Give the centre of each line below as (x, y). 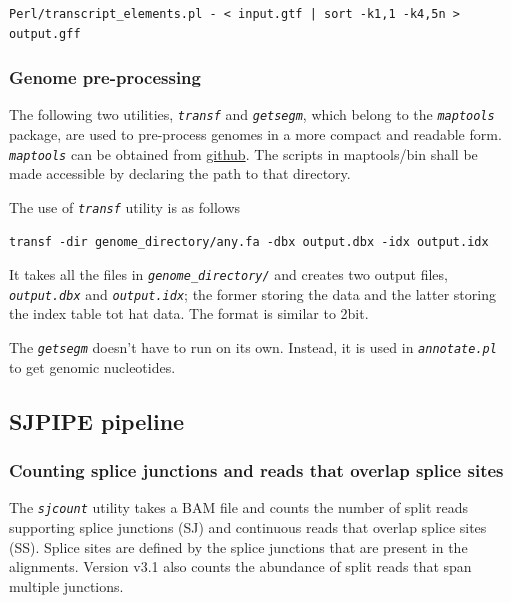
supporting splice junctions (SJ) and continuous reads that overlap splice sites (248, 526)
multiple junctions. (66, 585)
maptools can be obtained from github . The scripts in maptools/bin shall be (243, 153)
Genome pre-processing (105, 77)
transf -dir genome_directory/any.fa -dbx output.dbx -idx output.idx (249, 241)
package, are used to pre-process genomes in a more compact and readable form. (255, 134)
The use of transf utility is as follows (125, 206)
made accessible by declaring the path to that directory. (180, 173)
